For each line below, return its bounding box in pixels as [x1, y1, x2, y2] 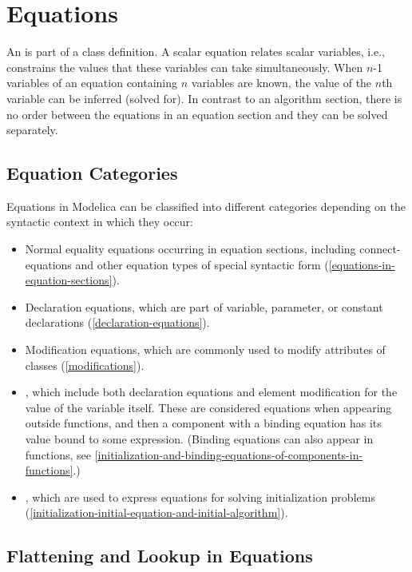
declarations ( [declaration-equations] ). [25, 314, 210, 331]
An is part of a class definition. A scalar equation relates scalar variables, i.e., [6, 43, 385, 60]
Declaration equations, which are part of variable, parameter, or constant [25, 298, 383, 315]
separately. [6, 121, 58, 138]
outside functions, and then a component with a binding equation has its [25, 415, 382, 431]
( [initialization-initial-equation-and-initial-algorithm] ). [25, 504, 288, 521]
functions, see [25, 446, 92, 463]
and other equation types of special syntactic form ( [75, 256, 329, 272]
